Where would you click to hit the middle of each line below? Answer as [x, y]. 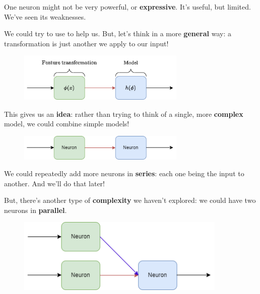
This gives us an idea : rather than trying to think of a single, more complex [124, 114]
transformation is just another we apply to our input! [86, 43]
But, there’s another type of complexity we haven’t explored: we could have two [130, 200]
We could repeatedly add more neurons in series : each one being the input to [124, 173]
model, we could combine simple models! [67, 124]
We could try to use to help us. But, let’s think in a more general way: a [118, 33]
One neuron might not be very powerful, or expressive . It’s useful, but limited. [127, 7]
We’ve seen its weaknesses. [45, 16]
